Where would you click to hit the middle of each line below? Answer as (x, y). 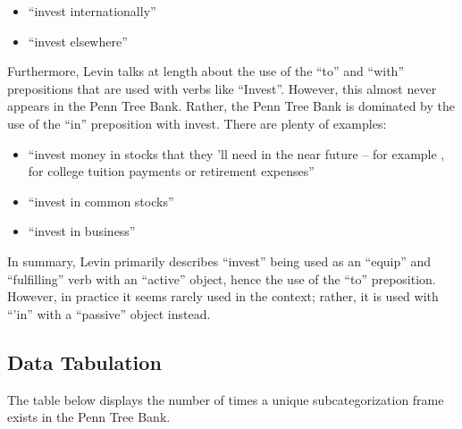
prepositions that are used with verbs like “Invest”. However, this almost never (222, 88)
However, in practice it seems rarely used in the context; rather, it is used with (223, 296)
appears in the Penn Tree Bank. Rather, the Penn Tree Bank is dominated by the (231, 106)
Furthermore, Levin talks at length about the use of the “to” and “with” (206, 71)
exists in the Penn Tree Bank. (89, 417)
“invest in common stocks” (101, 201)
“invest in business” (82, 231)
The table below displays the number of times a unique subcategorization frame (226, 399)
